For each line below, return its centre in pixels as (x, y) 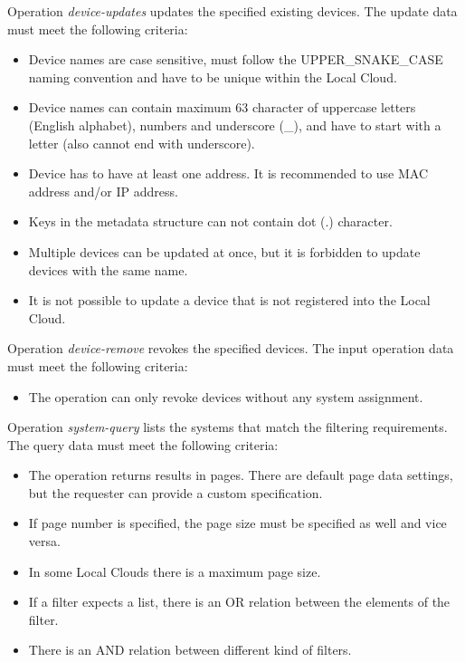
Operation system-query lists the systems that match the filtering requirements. (228, 427)
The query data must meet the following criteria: (143, 444)
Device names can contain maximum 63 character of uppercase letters (222, 107)
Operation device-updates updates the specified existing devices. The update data (232, 11)
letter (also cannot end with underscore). (142, 143)
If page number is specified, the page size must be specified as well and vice (237, 523)
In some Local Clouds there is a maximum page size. (175, 571)
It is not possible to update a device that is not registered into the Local (229, 300)
